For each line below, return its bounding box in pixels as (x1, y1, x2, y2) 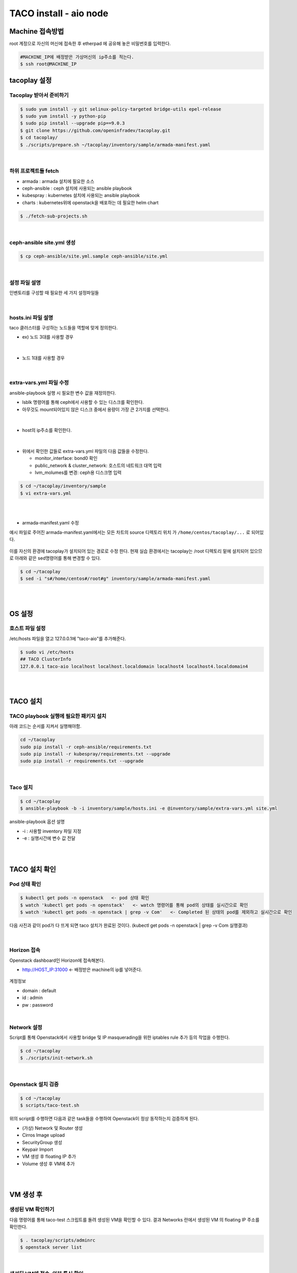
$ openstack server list (20, 1244, 82, 1250)
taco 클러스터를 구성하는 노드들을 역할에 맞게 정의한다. (9, 325, 118, 331)
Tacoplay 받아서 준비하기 (9, 92, 69, 99)
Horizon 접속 (9, 947, 41, 954)
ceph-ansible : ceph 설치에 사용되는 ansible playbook (22, 185, 132, 191)
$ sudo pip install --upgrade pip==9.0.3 (20, 120, 125, 126)
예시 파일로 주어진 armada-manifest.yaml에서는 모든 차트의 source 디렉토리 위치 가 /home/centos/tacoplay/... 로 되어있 (9, 529, 264, 535)
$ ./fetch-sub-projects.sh (20, 213, 87, 219)
